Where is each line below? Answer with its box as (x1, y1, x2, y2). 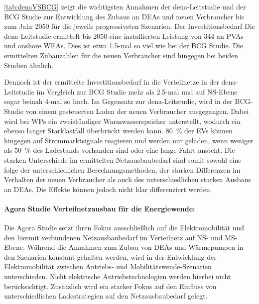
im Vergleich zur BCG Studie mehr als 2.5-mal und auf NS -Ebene (36, 86, 238, 97)
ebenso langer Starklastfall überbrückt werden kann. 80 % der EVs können (4, 125, 233, 136)
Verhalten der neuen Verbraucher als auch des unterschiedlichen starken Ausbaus (4, 174, 251, 185)
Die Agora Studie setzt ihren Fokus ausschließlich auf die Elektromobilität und (4, 222, 245, 233)
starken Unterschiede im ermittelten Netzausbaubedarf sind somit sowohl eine (4, 154, 242, 165)
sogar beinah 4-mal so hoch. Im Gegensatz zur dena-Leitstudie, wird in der (4, 96, 233, 106)
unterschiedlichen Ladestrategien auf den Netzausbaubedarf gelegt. (4, 291, 208, 301)
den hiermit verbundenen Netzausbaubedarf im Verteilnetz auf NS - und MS (4, 232, 235, 242)
